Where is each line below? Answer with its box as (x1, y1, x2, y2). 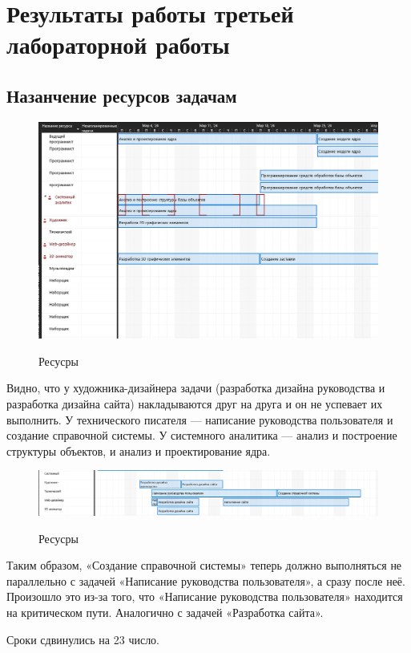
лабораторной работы (6, 28, 230, 61)
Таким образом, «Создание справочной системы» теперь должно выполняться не (6, 557, 402, 574)
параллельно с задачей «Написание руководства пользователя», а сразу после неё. (6, 572, 405, 589)
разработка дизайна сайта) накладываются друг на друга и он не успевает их (6, 395, 383, 412)
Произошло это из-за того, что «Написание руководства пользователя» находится (6, 588, 403, 605)
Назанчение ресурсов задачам (6, 83, 237, 107)
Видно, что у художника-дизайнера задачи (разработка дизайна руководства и (6, 379, 385, 396)
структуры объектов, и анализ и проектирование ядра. (6, 442, 271, 459)
